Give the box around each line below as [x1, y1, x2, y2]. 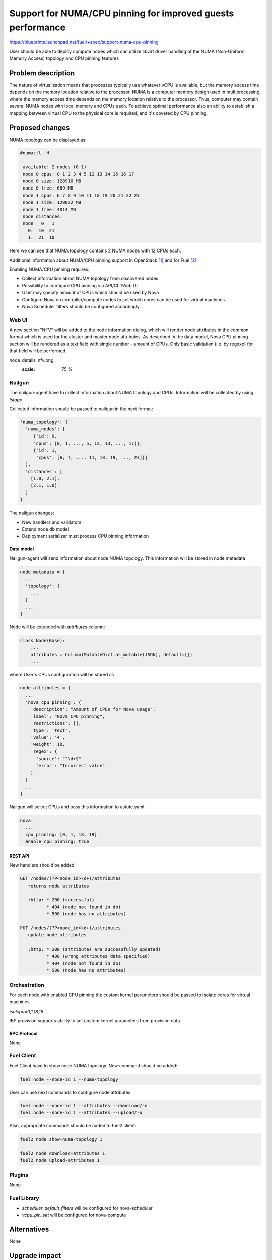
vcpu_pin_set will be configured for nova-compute [22, 1212, 126, 1218]
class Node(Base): [20, 638, 65, 644]
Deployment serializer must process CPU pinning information [22, 533, 149, 539]
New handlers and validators [22, 519, 82, 525]
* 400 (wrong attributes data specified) [46, 953, 151, 959]
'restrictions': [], [30, 721, 82, 726]
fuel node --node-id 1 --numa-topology [20, 1076, 118, 1082]
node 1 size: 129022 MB [23, 200, 82, 205]
